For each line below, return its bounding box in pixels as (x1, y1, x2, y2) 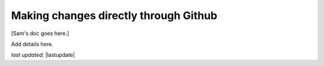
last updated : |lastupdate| (11, 51, 75, 59)
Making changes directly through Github (11, 9, 218, 22)
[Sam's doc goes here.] (11, 30, 69, 37)
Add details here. (11, 40, 53, 48)
